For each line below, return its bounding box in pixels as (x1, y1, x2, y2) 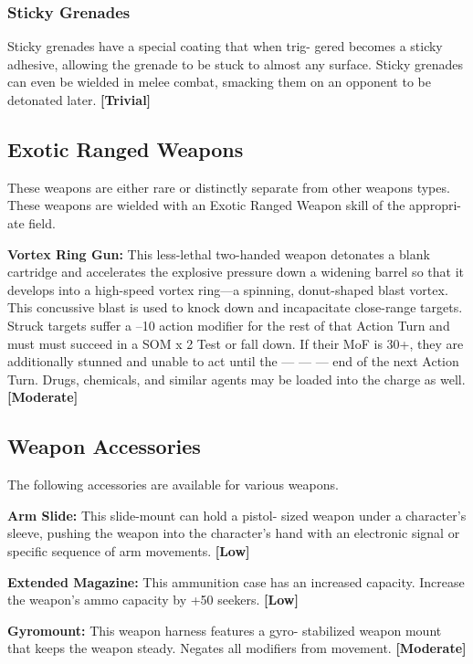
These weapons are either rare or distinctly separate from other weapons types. (7, 177, 450, 196)
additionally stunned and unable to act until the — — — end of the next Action (7, 352, 459, 371)
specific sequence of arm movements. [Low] (7, 541, 250, 560)
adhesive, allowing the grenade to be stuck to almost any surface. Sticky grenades (7, 54, 464, 73)
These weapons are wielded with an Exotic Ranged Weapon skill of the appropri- (7, 195, 461, 215)
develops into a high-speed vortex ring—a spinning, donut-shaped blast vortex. (7, 279, 448, 299)
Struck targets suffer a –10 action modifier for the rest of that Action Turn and (7, 315, 450, 334)
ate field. (7, 213, 56, 232)
